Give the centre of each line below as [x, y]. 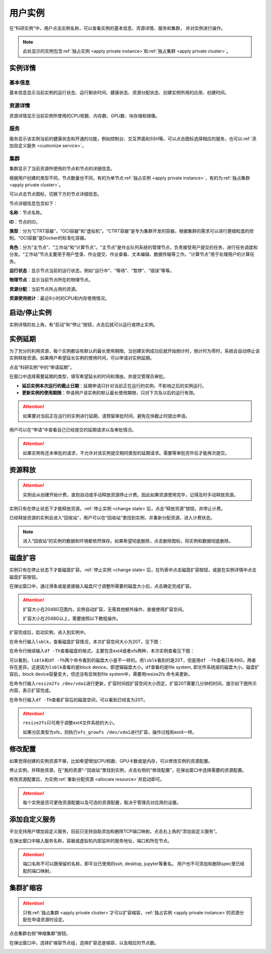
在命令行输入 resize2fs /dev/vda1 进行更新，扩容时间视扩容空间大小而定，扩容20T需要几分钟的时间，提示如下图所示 [133, 683]
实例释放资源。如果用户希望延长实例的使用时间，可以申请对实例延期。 [82, 358]
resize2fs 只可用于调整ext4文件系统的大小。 [70, 723]
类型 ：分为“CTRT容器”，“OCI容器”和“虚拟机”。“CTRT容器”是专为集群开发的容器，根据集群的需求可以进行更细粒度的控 [131, 231]
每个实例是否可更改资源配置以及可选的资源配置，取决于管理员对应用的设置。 [102, 803]
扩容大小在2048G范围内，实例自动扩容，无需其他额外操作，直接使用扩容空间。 [105, 609]
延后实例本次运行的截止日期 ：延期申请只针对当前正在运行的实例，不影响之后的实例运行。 [114, 386]
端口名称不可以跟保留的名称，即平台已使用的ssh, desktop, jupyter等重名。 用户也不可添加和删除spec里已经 [134, 864]
